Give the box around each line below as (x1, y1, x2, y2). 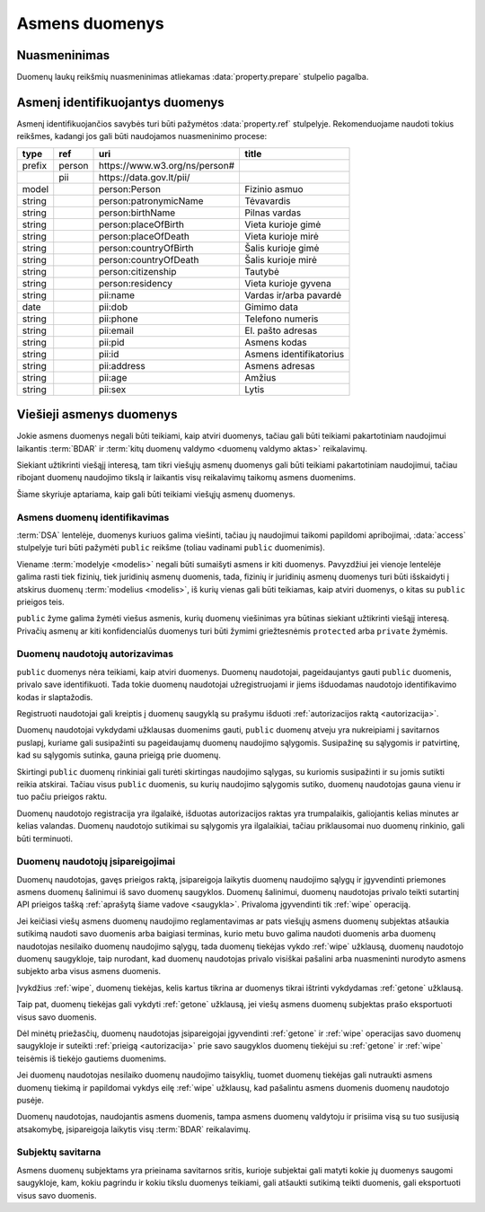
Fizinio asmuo (244, 182, 304, 195)
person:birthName (98, 206, 176, 219)
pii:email (98, 324, 135, 337)
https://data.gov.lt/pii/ (98, 171, 190, 183)
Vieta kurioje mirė (244, 230, 319, 242)
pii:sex (98, 382, 127, 395)
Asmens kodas (244, 336, 307, 348)
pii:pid (98, 336, 125, 348)
